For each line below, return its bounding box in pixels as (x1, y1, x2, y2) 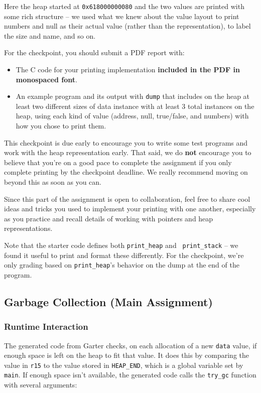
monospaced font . (16, 74, 77, 84)
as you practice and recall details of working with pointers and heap (4, 213, 213, 223)
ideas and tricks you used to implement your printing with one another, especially (4, 203, 256, 214)
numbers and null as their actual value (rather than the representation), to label (4, 21, 251, 31)
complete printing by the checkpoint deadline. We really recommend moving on (4, 167, 248, 177)
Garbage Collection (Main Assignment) (4, 294, 213, 309)
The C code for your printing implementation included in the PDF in (16, 64, 240, 75)
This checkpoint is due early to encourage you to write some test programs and (4, 137, 248, 148)
